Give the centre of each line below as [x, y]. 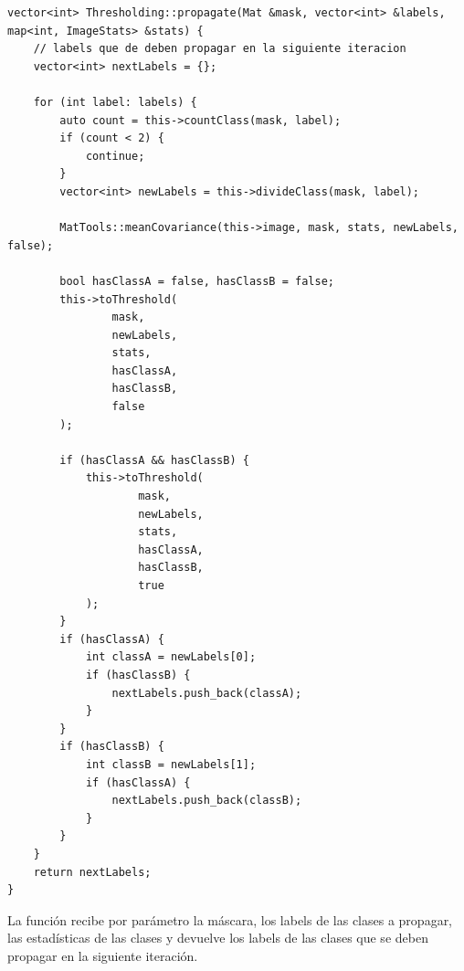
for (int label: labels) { [115, 102]
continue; [115, 156]
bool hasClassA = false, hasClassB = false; [197, 281]
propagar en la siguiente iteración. [103, 955]
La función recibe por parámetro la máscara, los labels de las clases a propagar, [230, 919]
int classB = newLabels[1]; [171, 764]
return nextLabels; [92, 872]
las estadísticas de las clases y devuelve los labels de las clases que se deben [218, 938]
